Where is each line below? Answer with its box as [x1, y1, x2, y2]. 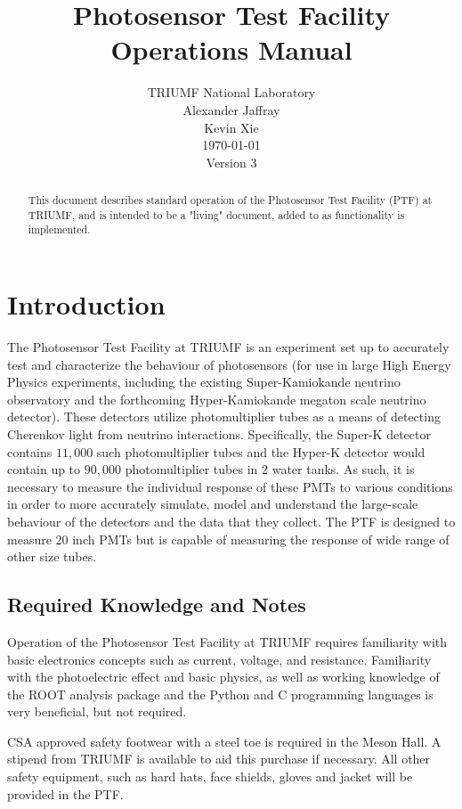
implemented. [28, 222, 91, 237]
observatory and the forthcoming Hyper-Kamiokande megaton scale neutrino [7, 389, 426, 408]
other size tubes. [7, 547, 97, 566]
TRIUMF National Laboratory [147, 83, 316, 102]
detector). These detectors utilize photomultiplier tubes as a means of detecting [7, 407, 441, 426]
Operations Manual [110, 31, 353, 68]
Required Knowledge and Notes [7, 591, 306, 618]
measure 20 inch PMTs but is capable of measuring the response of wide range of [7, 529, 450, 548]
